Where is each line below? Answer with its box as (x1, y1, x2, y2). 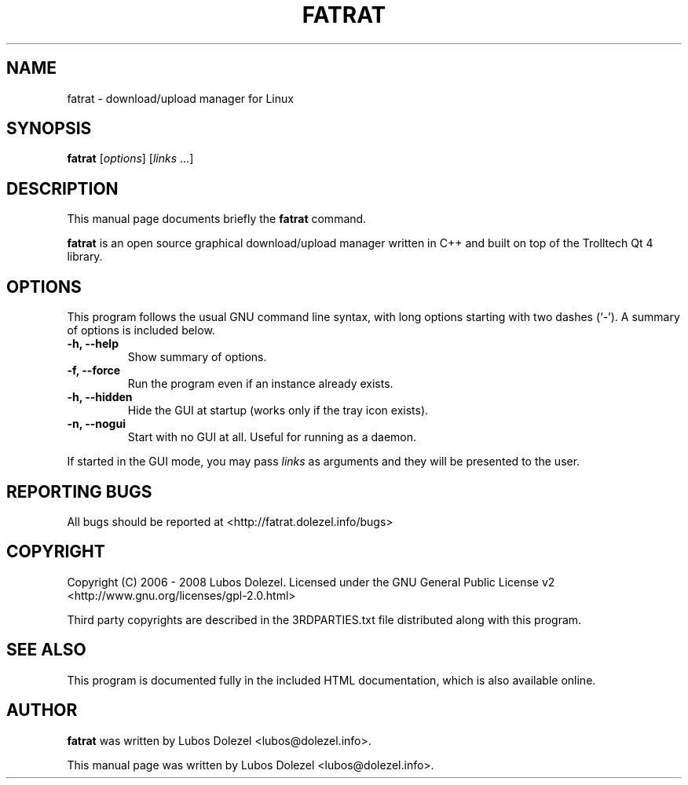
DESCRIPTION (6, 178, 119, 199)
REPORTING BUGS (6, 481, 152, 502)
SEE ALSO (6, 640, 86, 660)
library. (67, 250, 103, 264)
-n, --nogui (67, 417, 126, 431)
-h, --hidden (67, 390, 133, 404)
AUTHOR (6, 700, 78, 721)
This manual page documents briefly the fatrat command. (67, 212, 367, 226)
